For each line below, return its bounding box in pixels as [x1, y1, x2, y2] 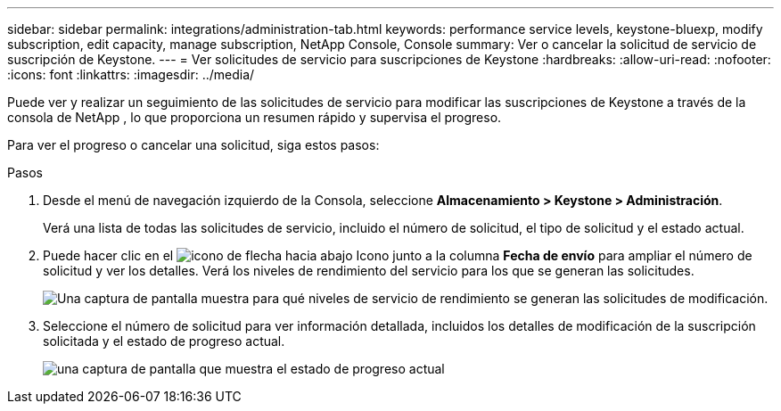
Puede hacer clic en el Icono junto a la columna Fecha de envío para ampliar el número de [43, 248, 752, 263]
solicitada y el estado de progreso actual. [43, 333, 285, 349]
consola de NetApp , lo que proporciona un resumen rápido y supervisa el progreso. [7, 110, 502, 125]
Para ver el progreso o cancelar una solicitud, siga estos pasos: [7, 137, 380, 152]
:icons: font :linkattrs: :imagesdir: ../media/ [7, 67, 255, 82]
